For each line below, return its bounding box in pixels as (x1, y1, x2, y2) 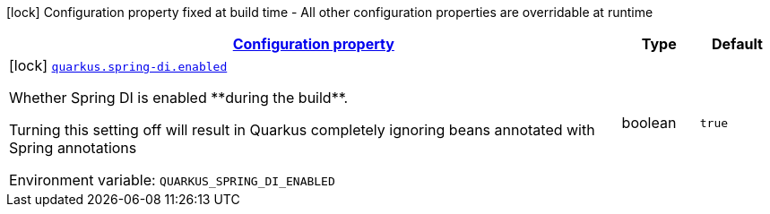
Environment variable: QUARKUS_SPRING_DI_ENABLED (9, 171, 335, 189)
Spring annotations (9, 139, 137, 157)
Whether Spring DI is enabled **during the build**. (9, 89, 349, 107)
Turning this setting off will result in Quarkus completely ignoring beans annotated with (9, 121, 595, 139)
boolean (621, 114, 677, 132)
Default (711, 35, 763, 53)
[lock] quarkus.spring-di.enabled (9, 56, 228, 74)
